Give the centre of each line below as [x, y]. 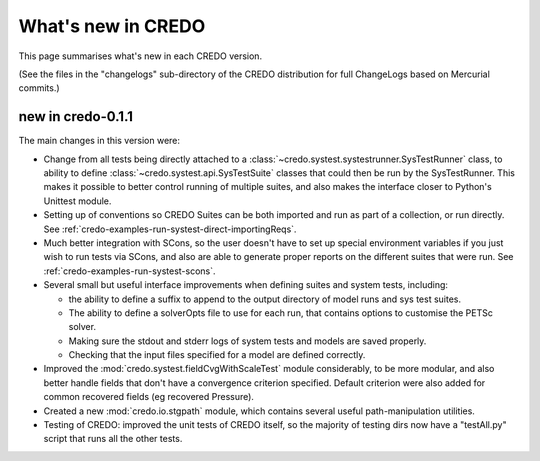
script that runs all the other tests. [113, 439]
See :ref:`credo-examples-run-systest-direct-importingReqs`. [170, 229]
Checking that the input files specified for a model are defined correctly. [217, 355]
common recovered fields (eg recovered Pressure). [149, 397]
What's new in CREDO [112, 26]
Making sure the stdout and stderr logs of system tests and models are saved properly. [247, 341]
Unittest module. [77, 201]
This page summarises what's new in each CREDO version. [140, 56]
